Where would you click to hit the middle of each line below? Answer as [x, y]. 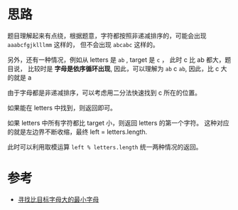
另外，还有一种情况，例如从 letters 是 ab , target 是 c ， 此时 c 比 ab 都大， [116, 59]
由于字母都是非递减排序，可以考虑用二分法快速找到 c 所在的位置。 [104, 93]
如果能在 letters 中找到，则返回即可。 [62, 107]
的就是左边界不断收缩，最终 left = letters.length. [77, 132]
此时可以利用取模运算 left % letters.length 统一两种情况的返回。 [105, 147]
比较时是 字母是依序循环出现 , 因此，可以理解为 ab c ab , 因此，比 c [123, 68]
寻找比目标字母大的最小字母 [58, 199]
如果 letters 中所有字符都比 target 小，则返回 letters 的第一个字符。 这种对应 [118, 122]
